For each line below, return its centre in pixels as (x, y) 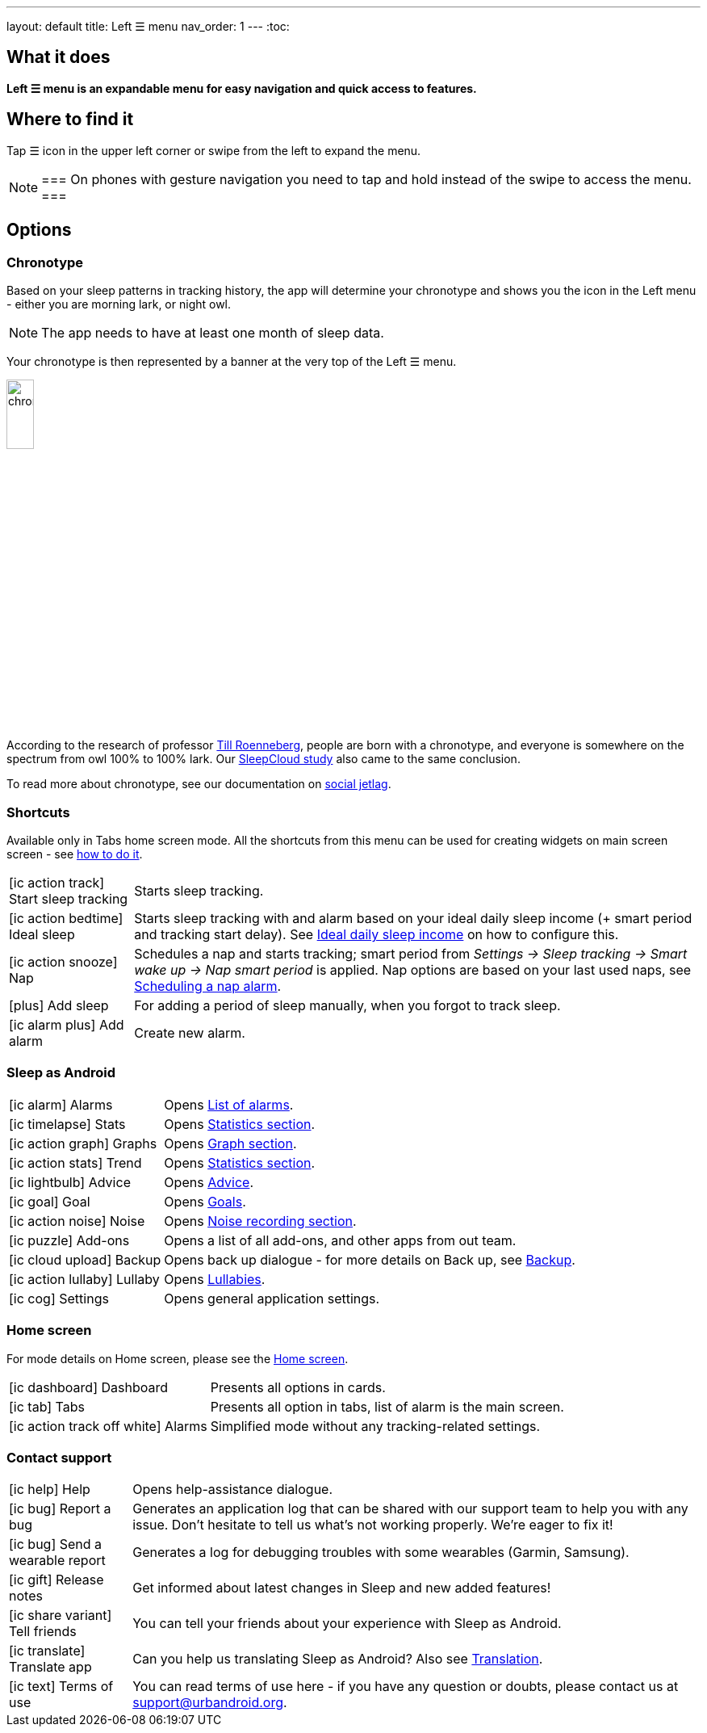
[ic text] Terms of (61, 1687)
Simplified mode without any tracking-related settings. (375, 1426)
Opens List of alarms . (229, 1104)
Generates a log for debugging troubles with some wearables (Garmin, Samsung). (381, 1553)
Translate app (50, 1667)
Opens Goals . (205, 1201)
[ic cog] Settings (59, 1298)
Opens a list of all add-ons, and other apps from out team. (340, 1240)
